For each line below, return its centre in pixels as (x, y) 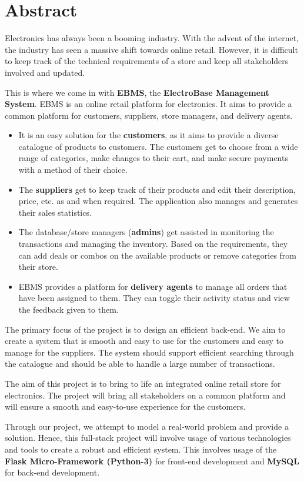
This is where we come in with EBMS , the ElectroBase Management (137, 92)
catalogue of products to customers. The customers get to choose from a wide (158, 146)
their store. (38, 267)
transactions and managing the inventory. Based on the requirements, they (153, 244)
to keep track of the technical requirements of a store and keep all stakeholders (147, 61)
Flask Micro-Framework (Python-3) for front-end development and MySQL (152, 461)
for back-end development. (52, 472)
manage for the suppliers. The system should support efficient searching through (149, 352)
